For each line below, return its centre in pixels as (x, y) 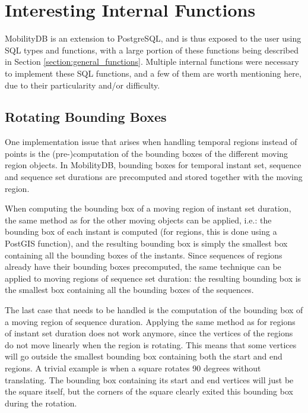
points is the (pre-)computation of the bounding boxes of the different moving (147, 153)
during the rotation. (41, 403)
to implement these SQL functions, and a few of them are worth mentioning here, (153, 73)
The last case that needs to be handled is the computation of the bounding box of (154, 310)
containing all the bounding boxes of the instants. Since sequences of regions (144, 255)
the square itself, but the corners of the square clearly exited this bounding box (149, 391)
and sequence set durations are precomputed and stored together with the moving (154, 177)
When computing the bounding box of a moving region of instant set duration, (148, 208)
